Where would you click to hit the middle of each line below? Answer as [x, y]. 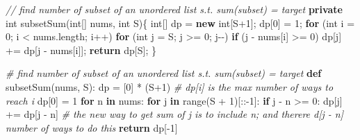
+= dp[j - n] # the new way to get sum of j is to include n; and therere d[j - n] [174, 114]
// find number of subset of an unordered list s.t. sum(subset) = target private [174, 9]
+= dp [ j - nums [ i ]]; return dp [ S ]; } [81, 50]
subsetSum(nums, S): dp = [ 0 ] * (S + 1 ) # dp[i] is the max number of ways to [170, 86]
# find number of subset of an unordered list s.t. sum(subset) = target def [164, 73]
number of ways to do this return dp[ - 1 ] [92, 127]
